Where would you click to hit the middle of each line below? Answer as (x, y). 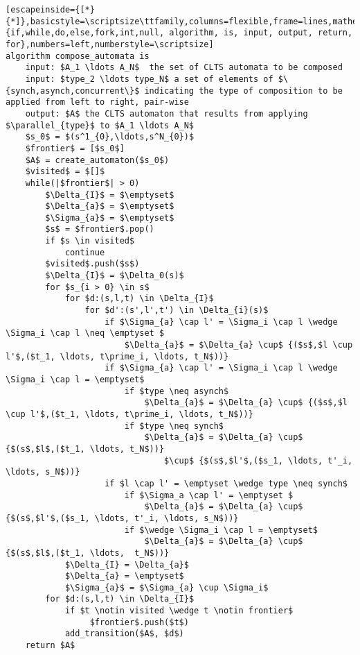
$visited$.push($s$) (92, 264)
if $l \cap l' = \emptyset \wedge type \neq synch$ (226, 483)
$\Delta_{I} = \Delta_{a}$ (127, 564)
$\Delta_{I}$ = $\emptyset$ (110, 195)
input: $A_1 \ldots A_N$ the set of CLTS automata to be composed (184, 68)
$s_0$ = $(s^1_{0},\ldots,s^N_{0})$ (110, 137)
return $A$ (50, 646)
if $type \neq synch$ (174, 426)
